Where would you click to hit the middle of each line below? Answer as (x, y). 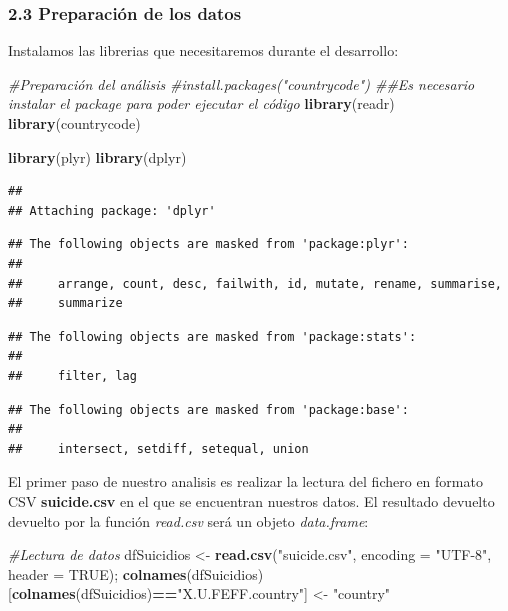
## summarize (65, 303)
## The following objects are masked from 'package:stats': (212, 336)
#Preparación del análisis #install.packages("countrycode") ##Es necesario (241, 83)
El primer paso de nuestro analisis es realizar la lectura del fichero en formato (245, 481)
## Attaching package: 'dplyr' (112, 210)
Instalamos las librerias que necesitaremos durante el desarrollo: (203, 50)
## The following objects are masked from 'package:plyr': (208, 244)
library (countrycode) (74, 123)
